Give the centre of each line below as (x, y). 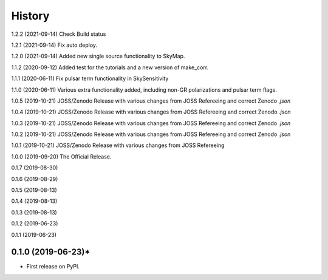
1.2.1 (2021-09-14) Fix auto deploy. (54, 45)
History (30, 16)
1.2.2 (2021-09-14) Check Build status (59, 34)
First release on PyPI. (53, 267)
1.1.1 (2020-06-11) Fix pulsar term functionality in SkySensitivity (90, 78)
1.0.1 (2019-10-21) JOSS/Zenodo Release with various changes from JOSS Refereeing (118, 145)
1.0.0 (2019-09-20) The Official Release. (61, 156)
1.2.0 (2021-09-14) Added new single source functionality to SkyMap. (98, 56)
